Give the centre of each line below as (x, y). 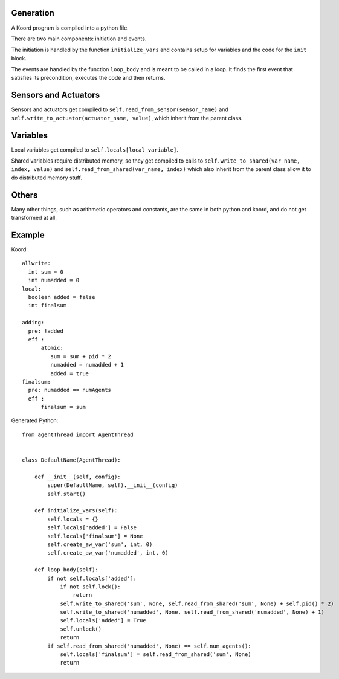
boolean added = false (62, 297)
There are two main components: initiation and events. (79, 39)
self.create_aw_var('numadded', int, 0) (108, 553)
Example (28, 235)
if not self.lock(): (90, 587)
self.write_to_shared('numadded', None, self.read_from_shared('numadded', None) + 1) (192, 612)
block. (19, 58)
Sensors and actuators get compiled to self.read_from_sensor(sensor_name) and (120, 109)
